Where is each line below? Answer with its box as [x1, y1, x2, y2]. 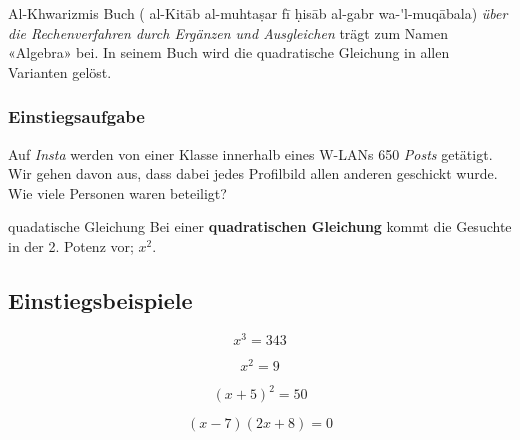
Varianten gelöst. [8, 61, 112, 82]
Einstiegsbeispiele [8, 284, 193, 315]
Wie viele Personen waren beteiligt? [8, 182, 227, 203]
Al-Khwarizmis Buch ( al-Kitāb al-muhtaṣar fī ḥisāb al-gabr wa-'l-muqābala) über [8, 3, 508, 23]
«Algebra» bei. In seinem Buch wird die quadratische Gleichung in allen [8, 42, 450, 63]
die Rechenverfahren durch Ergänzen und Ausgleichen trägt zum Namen [8, 22, 448, 43]
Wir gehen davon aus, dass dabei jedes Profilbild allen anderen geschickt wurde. [8, 163, 498, 184]
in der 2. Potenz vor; [8, 235, 134, 256]
